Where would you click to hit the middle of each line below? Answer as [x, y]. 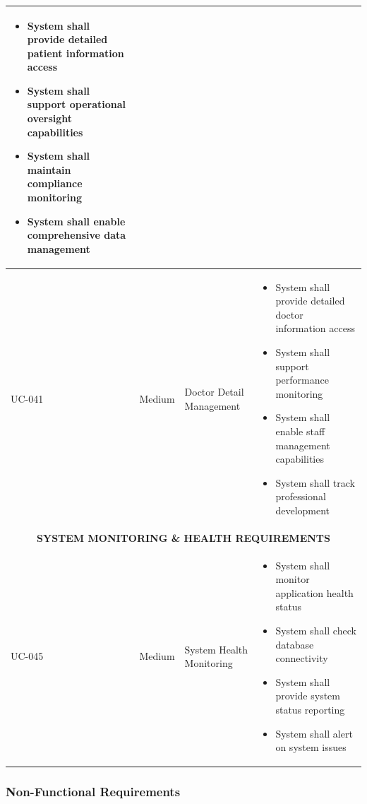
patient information [76, 53]
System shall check [316, 631]
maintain [49, 169]
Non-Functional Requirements [93, 792]
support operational [77, 104]
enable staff [300, 431]
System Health [216, 649]
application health [314, 592]
